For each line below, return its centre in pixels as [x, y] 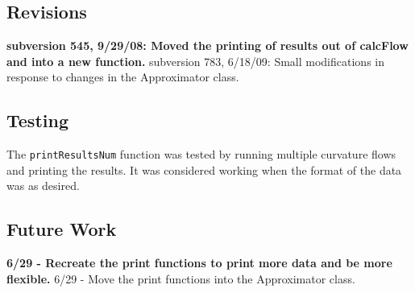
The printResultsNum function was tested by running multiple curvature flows [201, 154]
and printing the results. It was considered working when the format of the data [204, 169]
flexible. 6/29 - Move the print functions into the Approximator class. [181, 278]
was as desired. [43, 186]
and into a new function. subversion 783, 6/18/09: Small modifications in [195, 61]
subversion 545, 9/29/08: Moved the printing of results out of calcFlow [207, 45]
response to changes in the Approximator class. [123, 77]
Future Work [62, 229]
